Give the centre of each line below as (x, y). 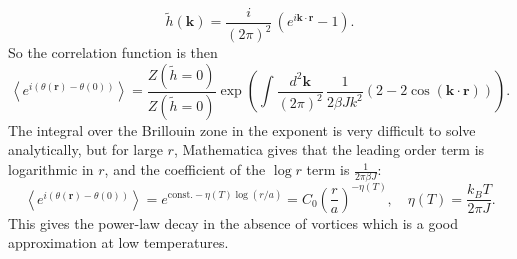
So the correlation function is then (113, 52)
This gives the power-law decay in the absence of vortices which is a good (233, 222)
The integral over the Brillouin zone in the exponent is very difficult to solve (242, 129)
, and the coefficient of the (185, 169)
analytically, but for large (85, 149)
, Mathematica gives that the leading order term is (329, 149)
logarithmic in (51, 169)
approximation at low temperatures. (118, 242)
